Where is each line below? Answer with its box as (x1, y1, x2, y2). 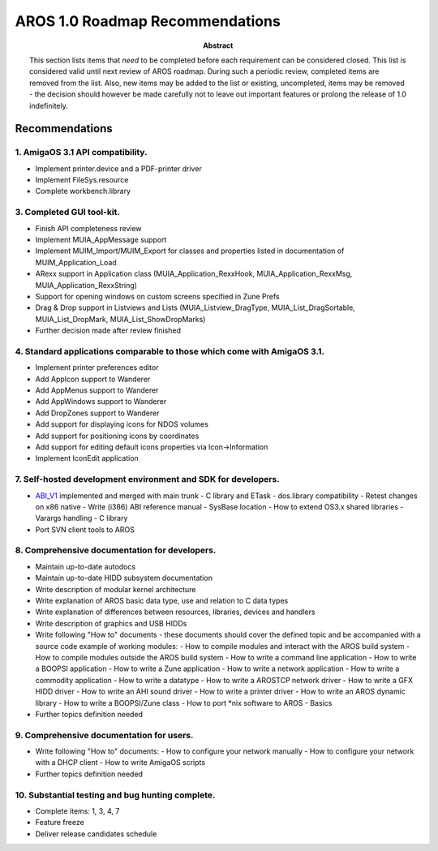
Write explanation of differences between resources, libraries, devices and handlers (35, 607, 316, 617)
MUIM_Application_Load (35, 257, 117, 267)
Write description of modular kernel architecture (35, 584, 196, 594)
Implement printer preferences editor (35, 363, 159, 372)
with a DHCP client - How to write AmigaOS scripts (35, 758, 206, 767)
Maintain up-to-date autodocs (35, 561, 136, 571)
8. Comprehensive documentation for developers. (15, 544, 217, 556)
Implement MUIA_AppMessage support (35, 234, 167, 244)
